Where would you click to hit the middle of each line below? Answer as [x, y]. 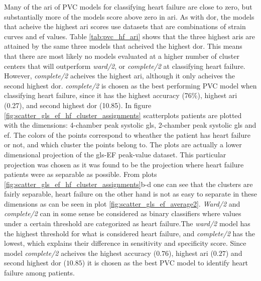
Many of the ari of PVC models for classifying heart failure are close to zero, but [128, 7]
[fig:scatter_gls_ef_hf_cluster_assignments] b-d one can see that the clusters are [128, 184]
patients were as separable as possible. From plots [81, 174]
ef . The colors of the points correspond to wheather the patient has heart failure [127, 134]
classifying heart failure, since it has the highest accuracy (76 [98, 95]
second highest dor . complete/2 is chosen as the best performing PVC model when [130, 85]
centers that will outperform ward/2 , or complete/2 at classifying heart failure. [125, 66]
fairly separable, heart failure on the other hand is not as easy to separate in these [130, 194]
